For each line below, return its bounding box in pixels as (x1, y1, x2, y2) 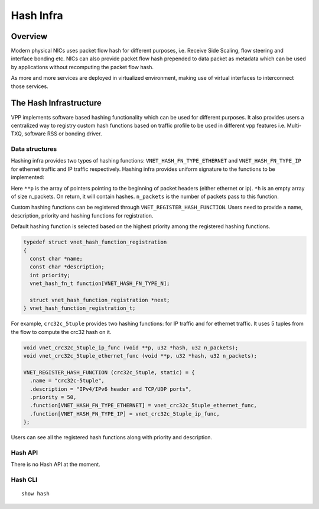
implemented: (11, 174, 44, 181)
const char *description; (30, 264, 105, 270)
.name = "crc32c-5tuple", (30, 377, 105, 384)
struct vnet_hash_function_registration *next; (30, 296, 170, 303)
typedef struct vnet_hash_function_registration (23, 239, 167, 245)
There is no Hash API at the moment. (11, 461, 100, 468)
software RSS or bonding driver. (24, 130, 102, 137)
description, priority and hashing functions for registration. (11, 212, 154, 219)
